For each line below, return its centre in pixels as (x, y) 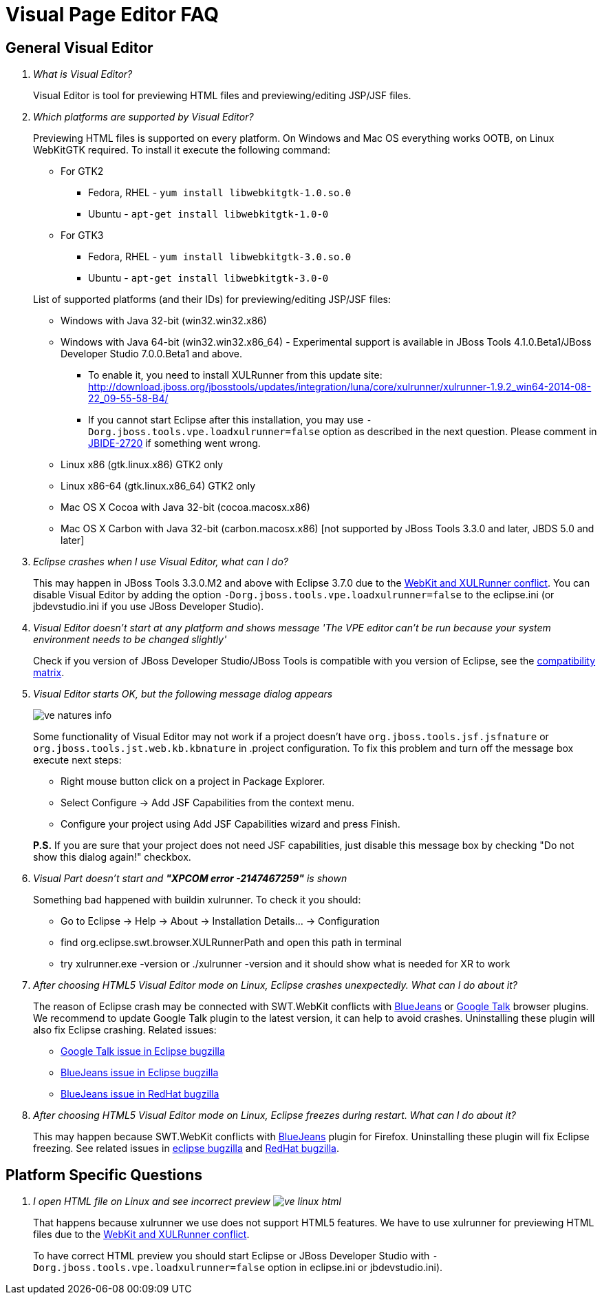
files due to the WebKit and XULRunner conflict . (141, 1235)
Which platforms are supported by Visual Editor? (143, 117)
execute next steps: (77, 760)
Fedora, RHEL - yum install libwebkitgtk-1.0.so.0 (220, 193)
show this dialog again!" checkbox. (112, 857)
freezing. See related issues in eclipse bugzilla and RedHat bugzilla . (186, 1149)
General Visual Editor (79, 48)
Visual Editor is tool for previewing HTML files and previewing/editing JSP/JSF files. (222, 96)
